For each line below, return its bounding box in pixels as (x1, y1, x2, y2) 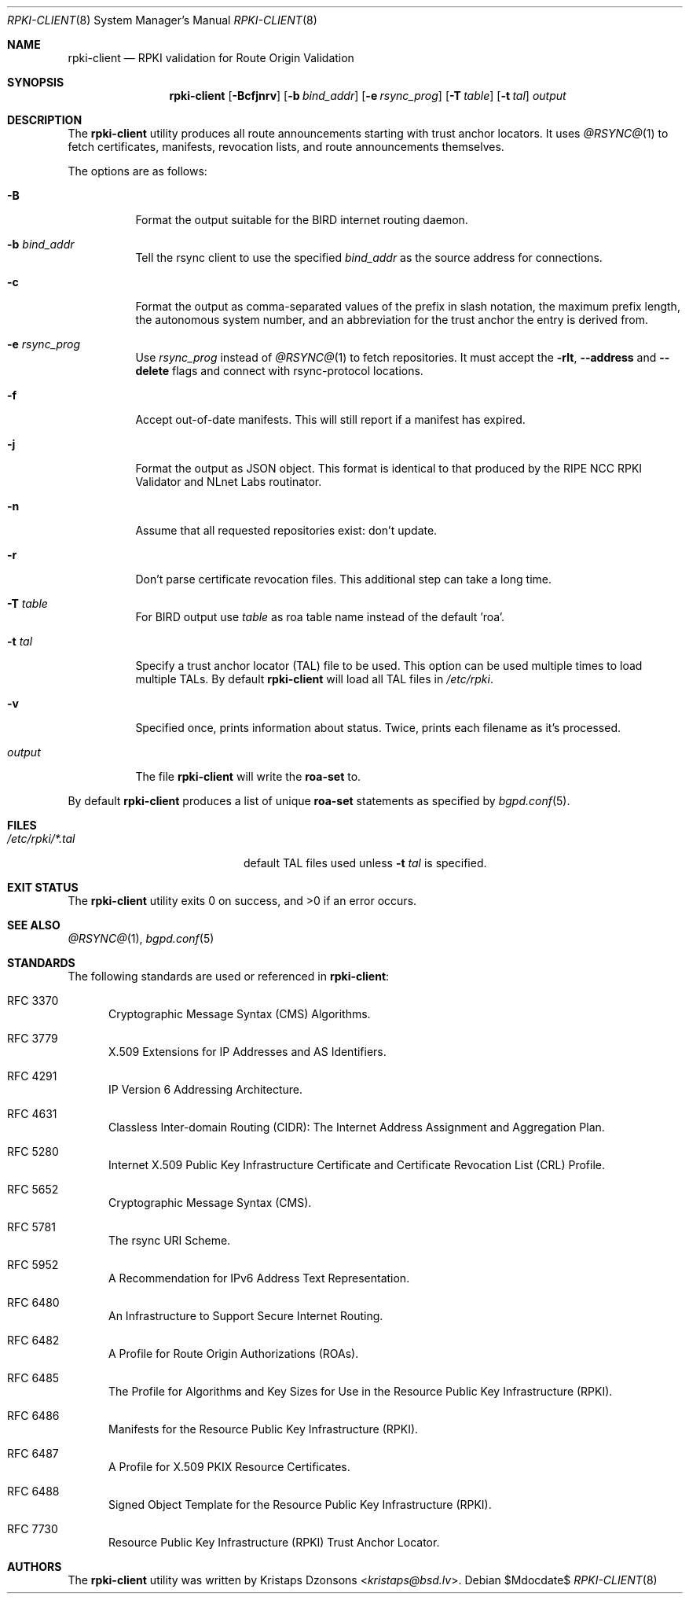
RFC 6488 (7, 1484, 60, 1498)
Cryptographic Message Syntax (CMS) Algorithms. (108, 1007, 371, 1021)
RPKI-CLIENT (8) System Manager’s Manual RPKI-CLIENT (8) (7, 13, 317, 27)
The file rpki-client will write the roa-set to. (135, 770, 361, 783)
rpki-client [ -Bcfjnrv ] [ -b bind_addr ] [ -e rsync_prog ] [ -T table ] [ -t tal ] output (169, 89, 566, 102)
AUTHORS (7, 1560, 62, 1573)
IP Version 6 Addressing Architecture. (108, 1083, 303, 1096)
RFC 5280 (7, 1145, 59, 1158)
